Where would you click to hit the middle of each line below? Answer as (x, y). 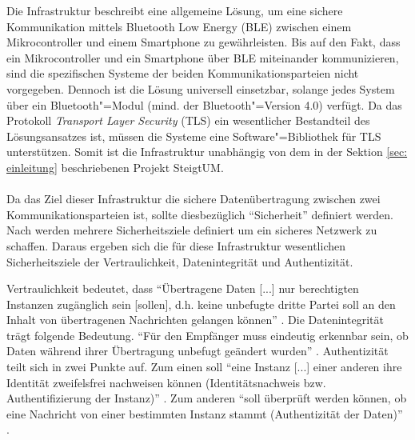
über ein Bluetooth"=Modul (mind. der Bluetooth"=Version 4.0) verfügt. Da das (204, 104)
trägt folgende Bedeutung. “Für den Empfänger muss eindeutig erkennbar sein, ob (207, 335)
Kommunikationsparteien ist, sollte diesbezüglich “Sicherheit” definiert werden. (200, 214)
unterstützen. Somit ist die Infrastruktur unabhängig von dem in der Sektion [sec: (207, 152)
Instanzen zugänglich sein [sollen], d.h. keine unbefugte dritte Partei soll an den (201, 304)
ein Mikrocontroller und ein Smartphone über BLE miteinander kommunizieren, (203, 57)
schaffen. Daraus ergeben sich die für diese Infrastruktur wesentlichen (176, 245)
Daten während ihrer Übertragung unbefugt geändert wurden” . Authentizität (198, 351)
